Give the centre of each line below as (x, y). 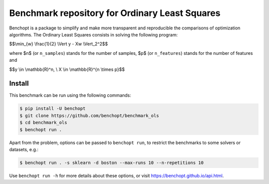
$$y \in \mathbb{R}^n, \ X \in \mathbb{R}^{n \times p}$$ (67, 69)
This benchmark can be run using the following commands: (70, 95)
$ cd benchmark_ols (43, 123)
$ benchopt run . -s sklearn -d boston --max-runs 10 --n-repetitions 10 (112, 163)
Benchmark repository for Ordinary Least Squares (115, 13)
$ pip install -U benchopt (53, 109)
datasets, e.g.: (24, 149)
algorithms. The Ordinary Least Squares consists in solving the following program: (93, 34)
